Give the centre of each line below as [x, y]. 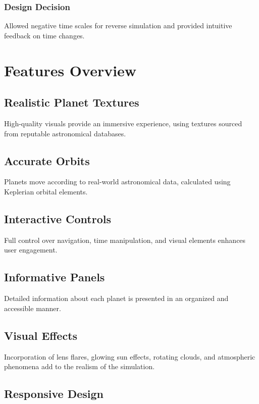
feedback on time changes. [44, 35]
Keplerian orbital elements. [46, 191]
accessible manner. [33, 308]
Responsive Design [54, 394]
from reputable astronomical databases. [65, 133]
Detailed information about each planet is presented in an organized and [116, 298]
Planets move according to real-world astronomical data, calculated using [117, 182]
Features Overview [70, 70]
